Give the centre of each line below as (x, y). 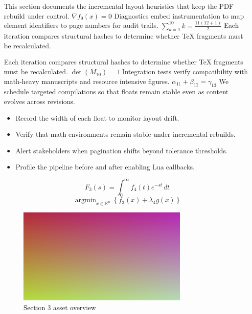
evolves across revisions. (40, 101)
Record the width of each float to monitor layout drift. (97, 117)
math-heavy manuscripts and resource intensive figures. (87, 81)
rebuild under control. (37, 15)
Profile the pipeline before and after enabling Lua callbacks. (105, 167)
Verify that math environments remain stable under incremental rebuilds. (126, 134)
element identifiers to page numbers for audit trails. (81, 25)
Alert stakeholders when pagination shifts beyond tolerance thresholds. (122, 150)
